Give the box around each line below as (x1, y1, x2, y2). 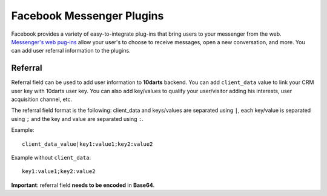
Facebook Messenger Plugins (11, 9, 164, 22)
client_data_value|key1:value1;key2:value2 (22, 140, 153, 148)
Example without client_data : (11, 154, 91, 161)
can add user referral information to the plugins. (11, 47, 131, 54)
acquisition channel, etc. (11, 96, 73, 103)
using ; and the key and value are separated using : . (11, 115, 144, 122)
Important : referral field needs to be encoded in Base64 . (11, 181, 155, 189)
